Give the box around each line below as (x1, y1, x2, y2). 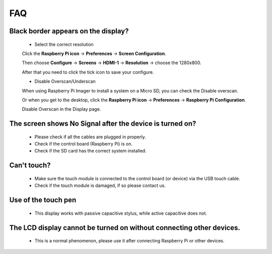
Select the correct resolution (34, 41, 94, 47)
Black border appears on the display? (9, 27, 129, 35)
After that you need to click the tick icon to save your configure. (22, 69, 154, 75)
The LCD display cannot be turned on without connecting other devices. (9, 223, 240, 232)
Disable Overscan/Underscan (34, 78, 96, 84)
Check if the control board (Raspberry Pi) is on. (34, 141, 133, 147)
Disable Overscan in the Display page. (22, 106, 101, 112)
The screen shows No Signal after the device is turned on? (9, 119, 196, 128)
